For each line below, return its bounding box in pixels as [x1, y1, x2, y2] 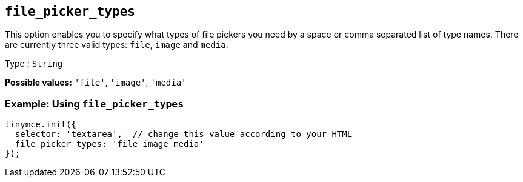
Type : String [5, 58, 63, 69]
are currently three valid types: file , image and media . [5, 39, 228, 50]
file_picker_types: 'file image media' [15, 139, 204, 149]
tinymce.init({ [5, 120, 77, 130]
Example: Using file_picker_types [5, 97, 184, 110]
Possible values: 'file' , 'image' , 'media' [5, 77, 187, 88]
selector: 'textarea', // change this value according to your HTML [15, 129, 353, 140]
